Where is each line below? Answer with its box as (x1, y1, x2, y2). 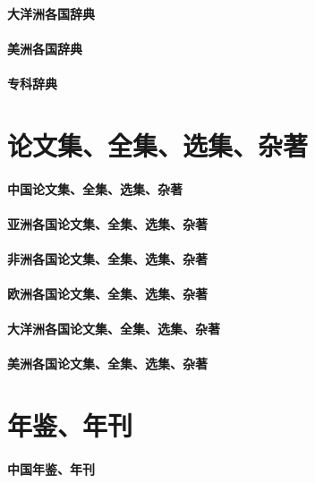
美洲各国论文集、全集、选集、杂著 (7, 354, 208, 373)
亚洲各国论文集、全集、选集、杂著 (7, 214, 208, 233)
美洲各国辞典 (7, 38, 82, 57)
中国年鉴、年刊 (7, 460, 95, 479)
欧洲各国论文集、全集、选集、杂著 (7, 284, 208, 303)
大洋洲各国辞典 (7, 4, 95, 22)
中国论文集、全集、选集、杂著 (7, 179, 183, 198)
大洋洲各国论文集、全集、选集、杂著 (7, 319, 220, 338)
